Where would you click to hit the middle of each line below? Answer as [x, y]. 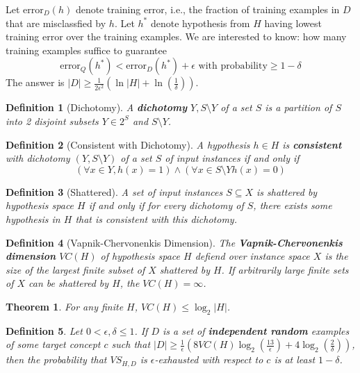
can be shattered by [69, 283]
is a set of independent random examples [256, 330]
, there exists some [293, 205]
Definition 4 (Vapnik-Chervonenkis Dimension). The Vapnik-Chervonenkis [174, 242]
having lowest [293, 23]
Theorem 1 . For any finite [65, 306]
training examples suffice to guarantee [86, 50]
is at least [295, 359]
